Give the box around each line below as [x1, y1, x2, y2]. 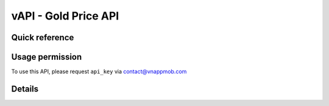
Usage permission [11, 52, 82, 62]
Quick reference [11, 32, 74, 43]
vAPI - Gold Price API [11, 9, 119, 23]
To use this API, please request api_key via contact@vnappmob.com [11, 68, 187, 76]
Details [11, 83, 39, 94]
